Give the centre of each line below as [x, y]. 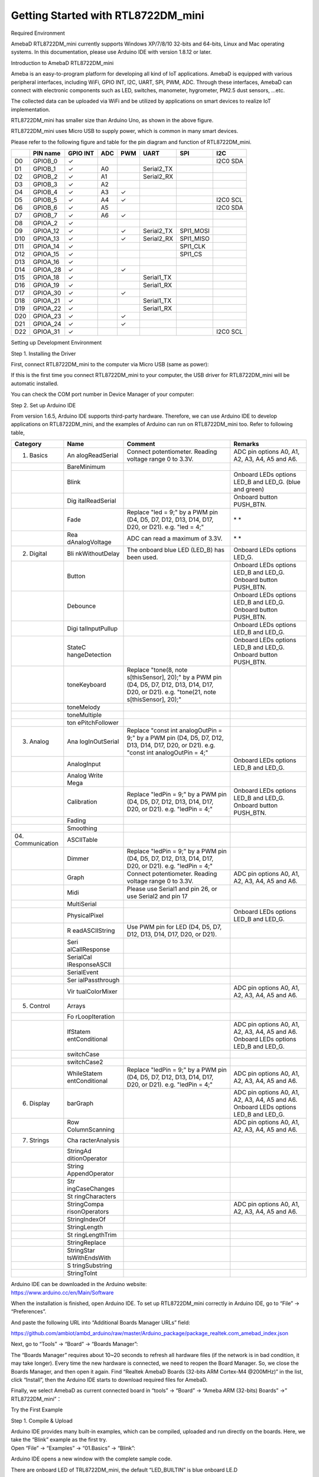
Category [28, 444]
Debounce [82, 606]
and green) [249, 489]
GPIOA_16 [46, 262]
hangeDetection [89, 655]
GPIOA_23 [47, 316]
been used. [142, 557]
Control [40, 1006]
